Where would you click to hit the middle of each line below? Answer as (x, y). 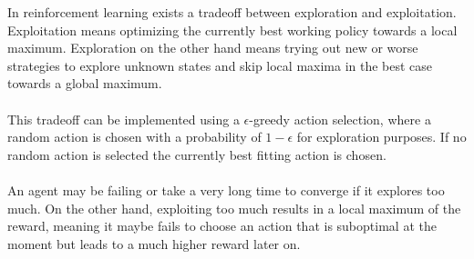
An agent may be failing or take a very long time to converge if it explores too (226, 189)
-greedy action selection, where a (340, 119)
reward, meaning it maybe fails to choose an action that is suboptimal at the (222, 226)
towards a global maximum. (85, 83)
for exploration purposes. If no (381, 137)
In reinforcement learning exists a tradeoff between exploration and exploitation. (232, 12)
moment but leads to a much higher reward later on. (154, 243)
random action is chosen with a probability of (134, 137)
